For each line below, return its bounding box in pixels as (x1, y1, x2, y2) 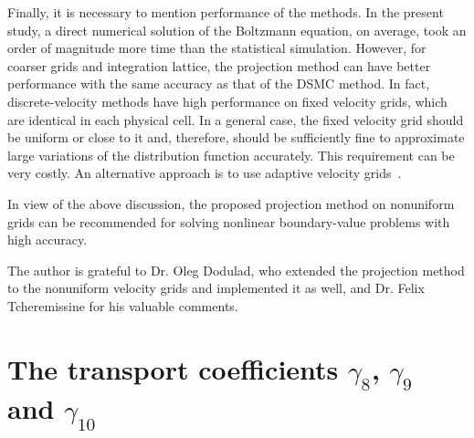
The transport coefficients (7, 349, 339, 387)
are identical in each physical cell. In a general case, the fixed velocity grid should (7, 109, 464, 129)
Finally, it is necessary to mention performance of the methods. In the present (7, 3, 444, 21)
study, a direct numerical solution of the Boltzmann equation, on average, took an (7, 20, 467, 39)
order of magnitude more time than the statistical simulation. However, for (7, 38, 427, 57)
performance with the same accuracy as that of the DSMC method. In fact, (7, 74, 430, 93)
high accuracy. (7, 230, 88, 249)
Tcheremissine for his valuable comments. (7, 296, 238, 315)
